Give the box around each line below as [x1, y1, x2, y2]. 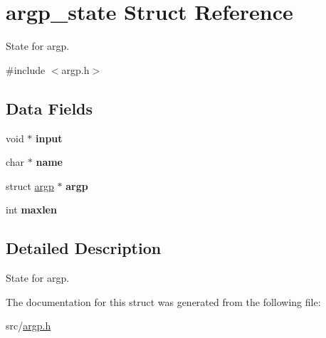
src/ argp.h [6, 318, 51, 333]
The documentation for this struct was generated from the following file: [6, 294, 321, 309]
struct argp [6, 178, 54, 193]
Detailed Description [6, 237, 162, 259]
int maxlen [6, 202, 57, 217]
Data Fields [6, 97, 93, 119]
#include [6, 62, 46, 77]
